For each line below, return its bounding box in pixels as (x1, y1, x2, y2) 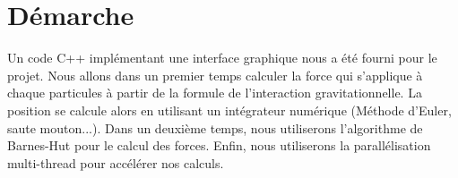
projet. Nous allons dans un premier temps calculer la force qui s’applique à (7, 65, 423, 84)
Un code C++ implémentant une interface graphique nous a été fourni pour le (7, 48, 437, 67)
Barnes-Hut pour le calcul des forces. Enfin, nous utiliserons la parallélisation (7, 136, 431, 155)
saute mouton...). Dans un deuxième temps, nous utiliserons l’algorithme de (7, 118, 423, 137)
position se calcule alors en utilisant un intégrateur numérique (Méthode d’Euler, (7, 100, 452, 119)
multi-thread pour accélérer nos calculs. (7, 153, 224, 172)
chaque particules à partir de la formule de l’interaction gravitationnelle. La (7, 83, 422, 102)
